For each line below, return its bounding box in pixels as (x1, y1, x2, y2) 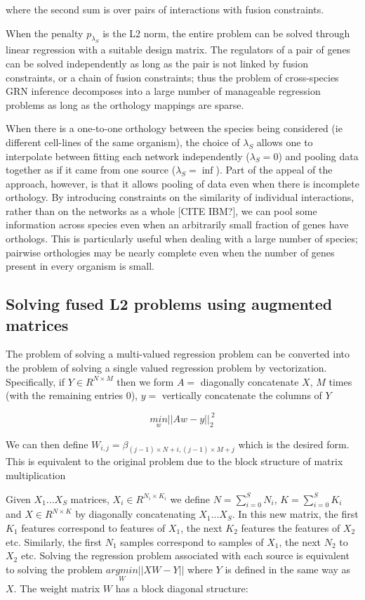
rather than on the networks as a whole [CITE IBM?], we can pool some (6, 203, 317, 218)
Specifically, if (6, 374, 65, 389)
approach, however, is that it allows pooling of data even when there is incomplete (6, 176, 359, 190)
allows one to (256, 134, 313, 149)
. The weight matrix (13, 580, 100, 595)
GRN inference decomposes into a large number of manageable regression (6, 84, 321, 98)
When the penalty (6, 25, 84, 40)
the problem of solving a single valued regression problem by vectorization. (6, 360, 327, 375)
